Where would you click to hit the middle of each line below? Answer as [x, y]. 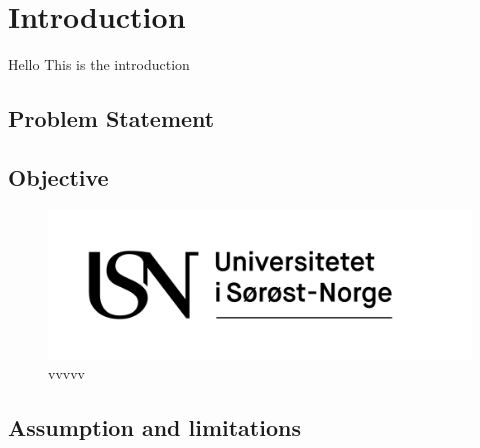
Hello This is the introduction [99, 64]
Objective [58, 176]
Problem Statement [111, 118]
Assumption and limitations [154, 427]
